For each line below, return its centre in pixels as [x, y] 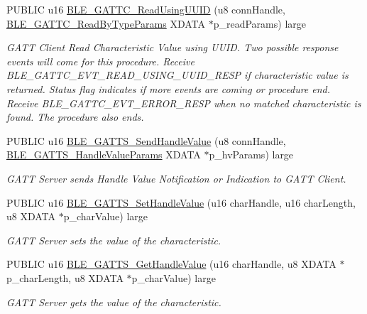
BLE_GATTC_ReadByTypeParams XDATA [106, 23]
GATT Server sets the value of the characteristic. [114, 240]
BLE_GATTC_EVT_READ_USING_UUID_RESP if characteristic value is [177, 75]
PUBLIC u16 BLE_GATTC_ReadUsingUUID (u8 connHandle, [146, 9]
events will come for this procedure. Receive [100, 61]
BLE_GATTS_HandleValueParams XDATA [104, 155]
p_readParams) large [259, 23]
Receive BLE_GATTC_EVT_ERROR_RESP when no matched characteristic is [184, 103]
